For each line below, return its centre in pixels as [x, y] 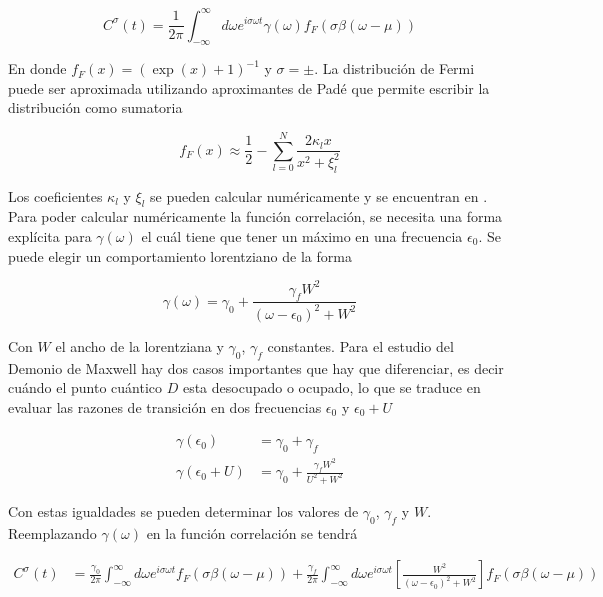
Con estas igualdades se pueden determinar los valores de [183, 511]
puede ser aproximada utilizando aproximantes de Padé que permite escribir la [249, 87]
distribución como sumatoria [95, 107]
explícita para [50, 236]
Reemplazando [52, 532]
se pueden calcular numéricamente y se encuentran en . [319, 195]
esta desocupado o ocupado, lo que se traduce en [331, 387]
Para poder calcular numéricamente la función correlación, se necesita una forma [255, 216]
